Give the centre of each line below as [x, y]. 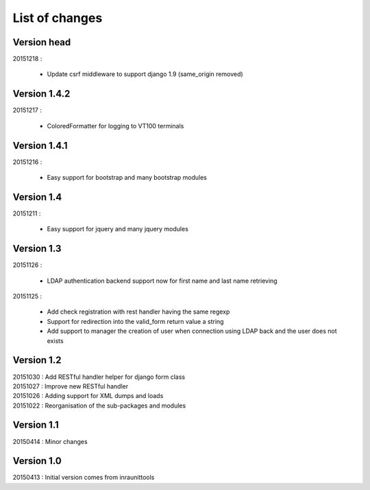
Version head [42, 42]
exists [56, 340]
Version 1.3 [37, 249]
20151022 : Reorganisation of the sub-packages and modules [99, 406]
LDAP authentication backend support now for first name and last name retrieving [162, 281]
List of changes [58, 18]
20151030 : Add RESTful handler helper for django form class [99, 377]
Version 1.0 [37, 461]
